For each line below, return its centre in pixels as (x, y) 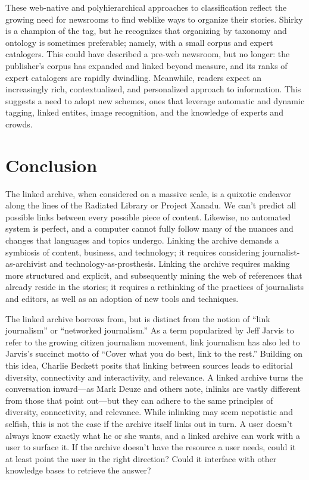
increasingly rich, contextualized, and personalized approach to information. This (153, 89)
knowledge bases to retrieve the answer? (78, 470)
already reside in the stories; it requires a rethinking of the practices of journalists (154, 287)
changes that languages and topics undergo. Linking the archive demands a (142, 240)
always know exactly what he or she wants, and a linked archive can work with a (153, 435)
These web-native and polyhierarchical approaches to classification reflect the (146, 7)
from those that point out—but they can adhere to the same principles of (139, 400)
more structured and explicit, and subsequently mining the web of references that (154, 275)
